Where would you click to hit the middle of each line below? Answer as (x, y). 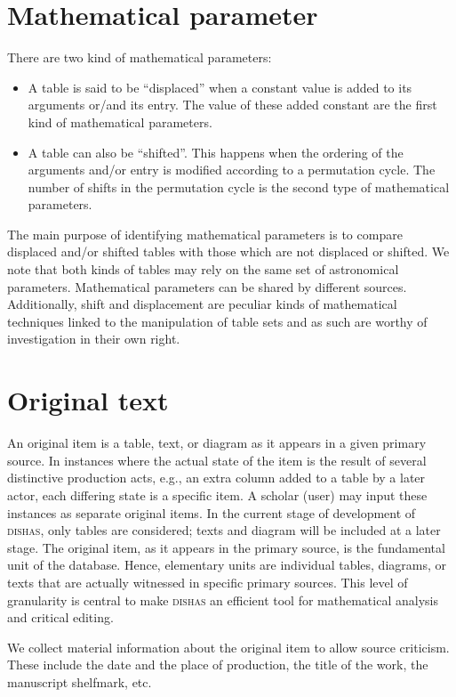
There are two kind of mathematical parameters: (140, 57)
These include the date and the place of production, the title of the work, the (218, 665)
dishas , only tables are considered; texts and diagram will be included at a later (224, 530)
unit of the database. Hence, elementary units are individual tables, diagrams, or (227, 565)
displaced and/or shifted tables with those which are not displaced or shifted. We (228, 251)
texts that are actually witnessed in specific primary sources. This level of (208, 582)
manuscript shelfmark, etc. (80, 681)
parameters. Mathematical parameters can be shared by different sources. (207, 286)
